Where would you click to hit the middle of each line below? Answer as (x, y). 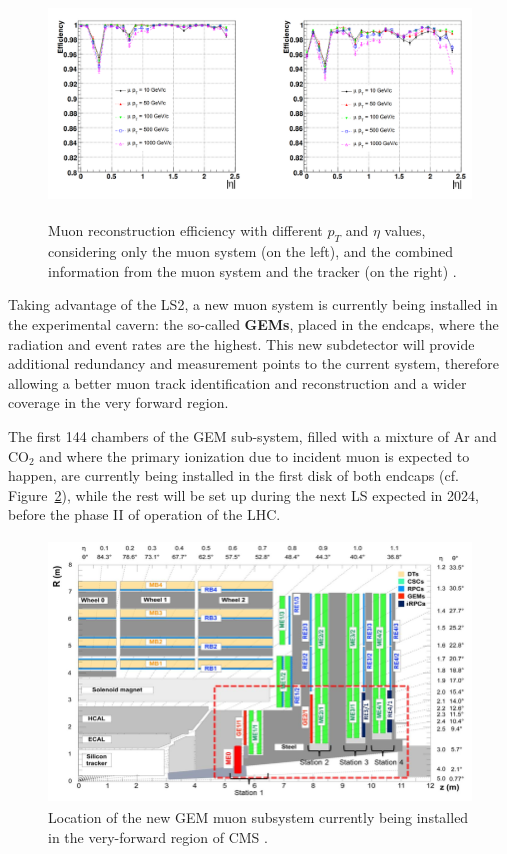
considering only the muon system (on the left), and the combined (251, 251)
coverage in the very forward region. (118, 402)
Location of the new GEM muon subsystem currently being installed (258, 817)
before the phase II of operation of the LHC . (144, 514)
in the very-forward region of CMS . (158, 836)
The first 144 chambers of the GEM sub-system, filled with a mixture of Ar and (252, 435)
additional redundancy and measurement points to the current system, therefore (253, 363)
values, (405, 230)
